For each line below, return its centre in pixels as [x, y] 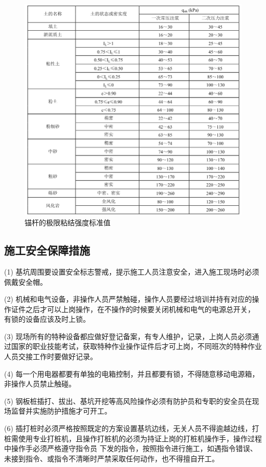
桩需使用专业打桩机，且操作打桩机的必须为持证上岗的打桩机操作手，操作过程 [133, 438]
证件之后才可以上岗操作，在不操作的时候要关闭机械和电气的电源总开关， [133, 309]
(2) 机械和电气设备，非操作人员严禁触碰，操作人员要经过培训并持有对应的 [128, 299]
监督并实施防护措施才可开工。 [61, 411]
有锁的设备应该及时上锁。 [47, 319]
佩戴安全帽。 [26, 281]
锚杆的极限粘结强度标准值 [68, 222]
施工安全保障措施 [47, 250]
